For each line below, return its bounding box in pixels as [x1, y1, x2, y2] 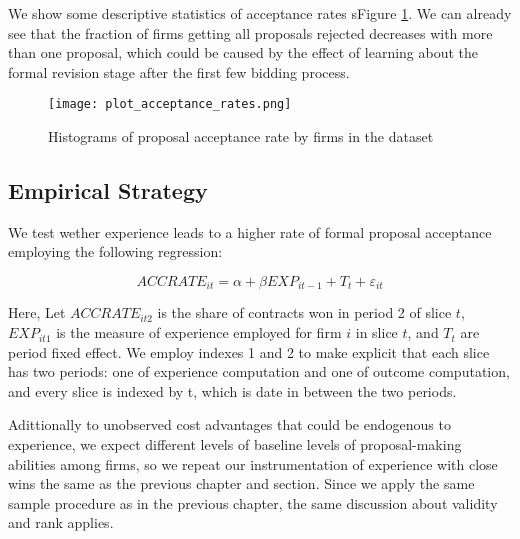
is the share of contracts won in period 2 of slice [157, 302, 452, 323]
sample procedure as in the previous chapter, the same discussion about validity [8, 492, 498, 513]
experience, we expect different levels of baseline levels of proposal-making [8, 434, 462, 455]
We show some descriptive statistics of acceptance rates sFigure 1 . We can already [8, 3, 512, 23]
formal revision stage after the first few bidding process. [8, 61, 350, 82]
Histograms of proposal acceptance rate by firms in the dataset [48, 126, 434, 147]
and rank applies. [8, 512, 114, 533]
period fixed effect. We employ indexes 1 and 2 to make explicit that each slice [8, 341, 490, 362]
